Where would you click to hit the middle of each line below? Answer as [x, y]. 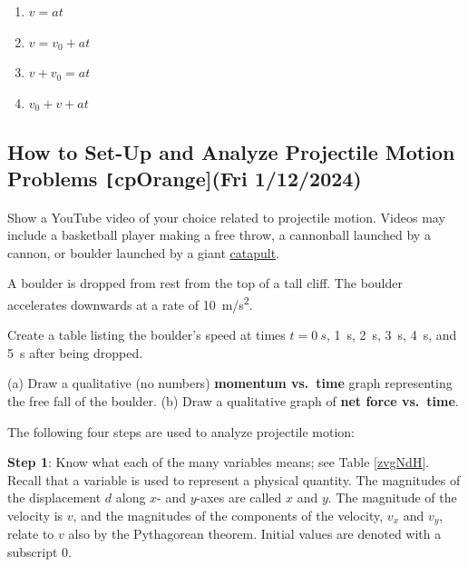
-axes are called [239, 497]
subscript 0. [39, 551]
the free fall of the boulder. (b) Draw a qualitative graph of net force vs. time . [233, 400]
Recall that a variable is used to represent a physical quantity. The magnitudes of [234, 479]
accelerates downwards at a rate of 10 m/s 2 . [130, 303]
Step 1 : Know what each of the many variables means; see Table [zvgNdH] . [219, 462]
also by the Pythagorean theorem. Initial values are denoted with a [255, 534]
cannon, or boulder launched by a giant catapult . [143, 252]
